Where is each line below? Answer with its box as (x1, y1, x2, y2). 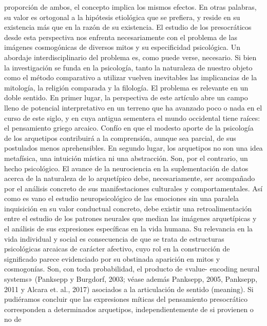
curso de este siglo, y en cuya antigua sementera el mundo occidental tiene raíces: (4, 112, 260, 123)
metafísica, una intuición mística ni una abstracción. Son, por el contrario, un (4, 152, 248, 163)
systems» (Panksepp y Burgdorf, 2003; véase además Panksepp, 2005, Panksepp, (4, 274, 258, 284)
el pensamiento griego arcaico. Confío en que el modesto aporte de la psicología (4, 122, 254, 133)
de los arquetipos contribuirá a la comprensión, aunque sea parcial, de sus (4, 132, 236, 143)
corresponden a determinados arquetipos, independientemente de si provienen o (4, 303, 254, 314)
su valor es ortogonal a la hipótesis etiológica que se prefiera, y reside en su (4, 11, 240, 22)
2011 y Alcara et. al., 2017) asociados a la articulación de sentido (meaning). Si (4, 283, 254, 294)
